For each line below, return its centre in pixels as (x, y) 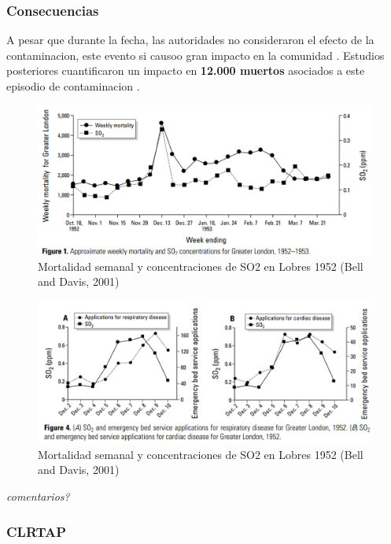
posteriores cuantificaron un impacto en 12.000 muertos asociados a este (186, 70)
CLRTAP (37, 531)
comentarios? (38, 496)
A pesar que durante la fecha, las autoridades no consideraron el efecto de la (190, 40)
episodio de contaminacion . (73, 86)
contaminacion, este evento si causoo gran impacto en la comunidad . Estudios (195, 55)
